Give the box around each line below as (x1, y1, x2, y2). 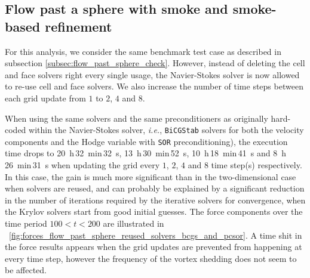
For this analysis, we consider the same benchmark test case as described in (5, 45, 281, 57)
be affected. (5, 264, 47, 276)
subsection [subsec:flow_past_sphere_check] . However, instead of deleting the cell (5, 57, 305, 69)
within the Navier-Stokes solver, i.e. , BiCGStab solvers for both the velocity (29, 123, 304, 136)
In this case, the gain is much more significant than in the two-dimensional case (5, 170, 296, 183)
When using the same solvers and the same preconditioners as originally (5, 112, 268, 124)
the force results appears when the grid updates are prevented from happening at (5, 240, 302, 253)
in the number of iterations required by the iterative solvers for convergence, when (5, 193, 306, 206)
